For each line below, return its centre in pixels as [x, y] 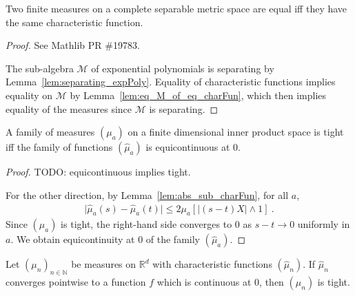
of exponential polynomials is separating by [183, 68]
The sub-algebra [40, 68]
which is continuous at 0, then [220, 282]
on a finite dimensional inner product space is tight [236, 132]
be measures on [104, 264]
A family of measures [50, 132]
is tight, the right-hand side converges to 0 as [156, 224]
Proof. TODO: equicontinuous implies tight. [98, 172]
